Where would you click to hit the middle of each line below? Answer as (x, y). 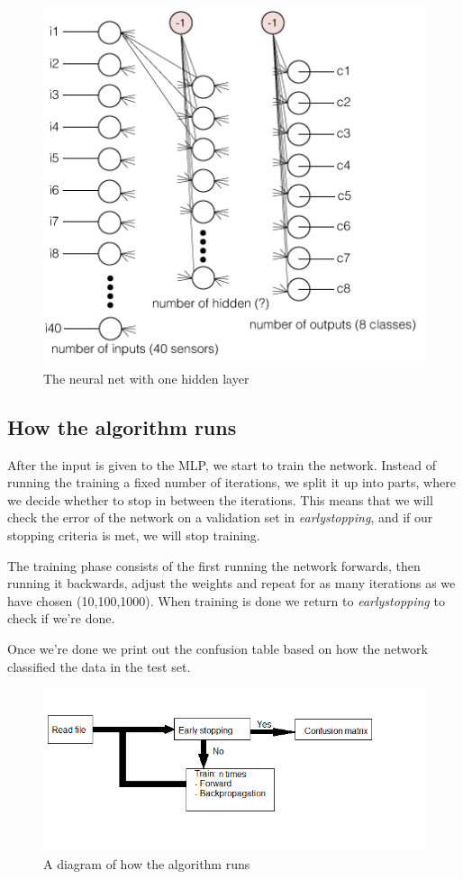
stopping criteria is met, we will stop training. (134, 535)
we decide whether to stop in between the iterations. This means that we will (220, 499)
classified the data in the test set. (99, 666)
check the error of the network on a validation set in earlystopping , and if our (220, 517)
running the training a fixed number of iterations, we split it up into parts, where (231, 482)
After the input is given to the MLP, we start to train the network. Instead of (222, 464)
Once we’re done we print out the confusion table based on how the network (218, 648)
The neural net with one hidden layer (146, 378)
